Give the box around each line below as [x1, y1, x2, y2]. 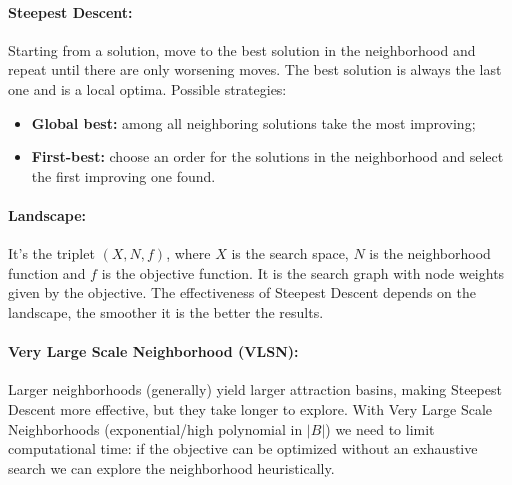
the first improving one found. [31, 165, 216, 186]
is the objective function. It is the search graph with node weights [101, 262, 505, 283]
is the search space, [231, 243, 349, 264]
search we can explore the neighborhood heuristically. [8, 457, 335, 478]
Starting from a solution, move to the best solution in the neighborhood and [8, 39, 476, 60]
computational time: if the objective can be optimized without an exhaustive [8, 438, 478, 459]
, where [166, 243, 211, 264]
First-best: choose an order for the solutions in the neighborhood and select [31, 146, 504, 167]
